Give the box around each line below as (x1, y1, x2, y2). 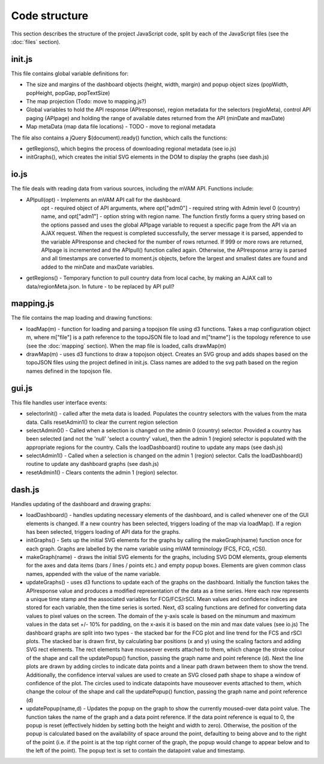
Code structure (11, 9, 89, 22)
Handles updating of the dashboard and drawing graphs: (11, 500, 152, 507)
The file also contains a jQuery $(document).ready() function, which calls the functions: (11, 134, 228, 141)
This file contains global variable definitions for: (11, 70, 129, 77)
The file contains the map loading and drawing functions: (11, 314, 152, 322)
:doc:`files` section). (11, 38, 61, 45)
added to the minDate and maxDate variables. (41, 263, 154, 270)
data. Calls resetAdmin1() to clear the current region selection (26, 418, 178, 426)
